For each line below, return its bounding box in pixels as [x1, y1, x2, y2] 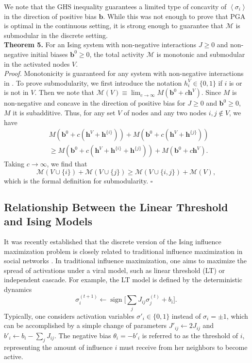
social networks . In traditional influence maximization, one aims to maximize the [4, 255, 247, 266]
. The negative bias [54, 330, 111, 340]
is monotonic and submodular [156, 49, 245, 59]
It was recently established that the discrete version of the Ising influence [4, 236, 221, 246]
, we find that [47, 159, 87, 169]
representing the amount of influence [4, 342, 113, 352]
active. [4, 351, 23, 362]
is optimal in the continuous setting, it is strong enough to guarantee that [4, 20, 223, 31]
